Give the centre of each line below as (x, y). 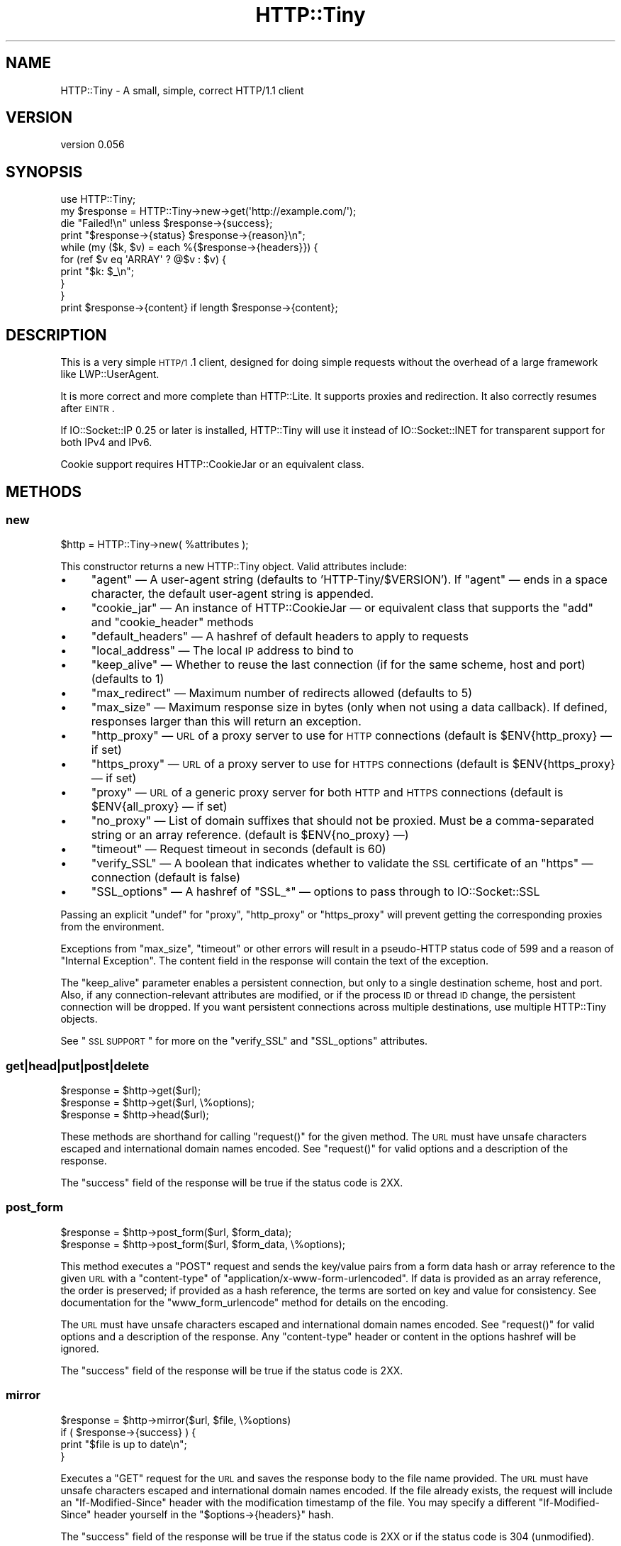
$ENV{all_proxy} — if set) (159, 807)
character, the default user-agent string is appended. (233, 594)
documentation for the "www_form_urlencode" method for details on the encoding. (254, 1302)
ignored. (80, 1348)
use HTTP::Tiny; (98, 199)
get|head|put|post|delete (78, 1066)
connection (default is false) (166, 878)
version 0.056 (93, 145)
